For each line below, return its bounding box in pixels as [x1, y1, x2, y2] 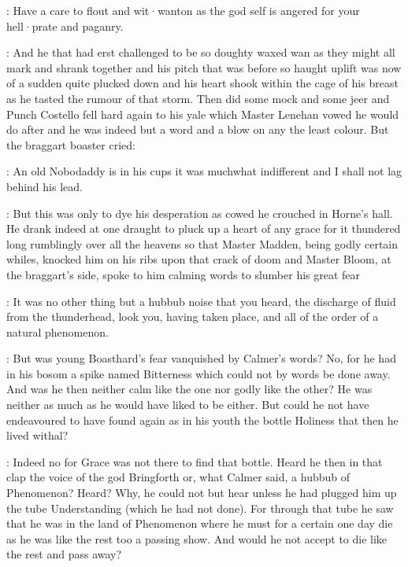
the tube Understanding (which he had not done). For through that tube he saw [6, 499, 394, 516]
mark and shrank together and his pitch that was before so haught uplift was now [6, 59, 402, 75]
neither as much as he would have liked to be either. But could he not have [6, 396, 369, 413]
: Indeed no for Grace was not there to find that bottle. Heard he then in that [6, 453, 383, 469]
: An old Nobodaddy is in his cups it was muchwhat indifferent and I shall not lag [6, 163, 402, 179]
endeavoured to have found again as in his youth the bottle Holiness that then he [6, 411, 399, 428]
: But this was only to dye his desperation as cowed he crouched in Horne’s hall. [6, 204, 393, 221]
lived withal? [6, 427, 69, 444]
